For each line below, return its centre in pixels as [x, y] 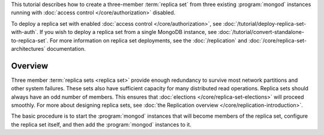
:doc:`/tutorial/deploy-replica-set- [265, 23]
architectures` [28, 48]
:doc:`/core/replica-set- [277, 40]
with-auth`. [25, 32]
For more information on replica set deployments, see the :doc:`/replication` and [148, 40]
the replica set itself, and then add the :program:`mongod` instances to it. [101, 124]
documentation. [67, 48]
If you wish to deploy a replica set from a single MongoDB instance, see [128, 32]
